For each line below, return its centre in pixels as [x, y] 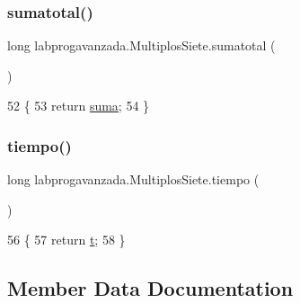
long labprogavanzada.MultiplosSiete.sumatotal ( [141, 45]
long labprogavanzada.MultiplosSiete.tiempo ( [133, 179]
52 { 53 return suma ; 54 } [79, 106]
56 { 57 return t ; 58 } [66, 240]
